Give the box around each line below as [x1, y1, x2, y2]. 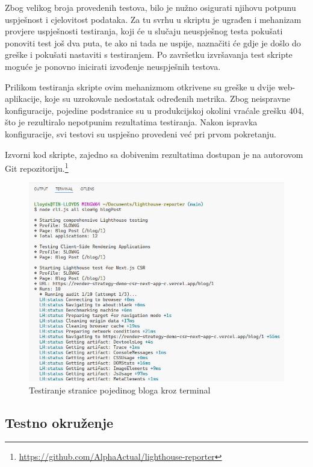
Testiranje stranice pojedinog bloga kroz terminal [29, 383, 211, 396]
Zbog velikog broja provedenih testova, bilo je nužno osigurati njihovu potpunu [5, 1, 296, 13]
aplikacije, [5, 92, 42, 105]
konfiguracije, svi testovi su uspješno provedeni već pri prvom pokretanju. [5, 127, 276, 140]
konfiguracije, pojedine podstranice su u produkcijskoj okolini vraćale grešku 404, [5, 104, 304, 116]
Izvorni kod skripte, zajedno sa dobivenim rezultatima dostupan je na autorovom [5, 148, 303, 160]
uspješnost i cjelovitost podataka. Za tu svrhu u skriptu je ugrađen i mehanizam [5, 13, 302, 25]
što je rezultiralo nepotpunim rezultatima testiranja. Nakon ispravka [5, 116, 258, 128]
